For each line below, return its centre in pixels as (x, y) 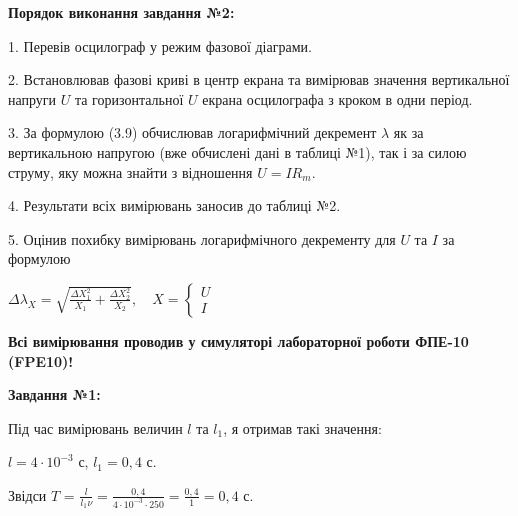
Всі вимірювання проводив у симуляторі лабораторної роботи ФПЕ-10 (238, 340)
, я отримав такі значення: (302, 427)
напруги (32, 98)
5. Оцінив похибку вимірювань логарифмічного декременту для (202, 238)
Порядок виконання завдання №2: (121, 12)
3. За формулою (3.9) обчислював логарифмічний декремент (192, 132)
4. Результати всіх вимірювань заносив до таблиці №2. (174, 205)
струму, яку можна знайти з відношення (130, 171)
